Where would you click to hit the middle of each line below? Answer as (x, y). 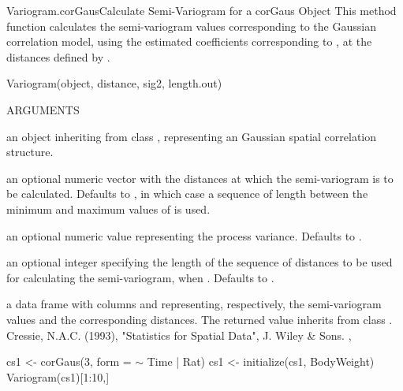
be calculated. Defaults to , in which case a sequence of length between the (187, 194)
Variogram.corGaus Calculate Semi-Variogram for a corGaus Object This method (201, 10)
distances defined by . (58, 56)
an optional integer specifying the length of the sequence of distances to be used (200, 262)
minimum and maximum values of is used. (108, 209)
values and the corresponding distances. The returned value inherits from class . (200, 319)
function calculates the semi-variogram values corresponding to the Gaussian (191, 26)
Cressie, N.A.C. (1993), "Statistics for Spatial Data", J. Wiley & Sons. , (179, 335)
